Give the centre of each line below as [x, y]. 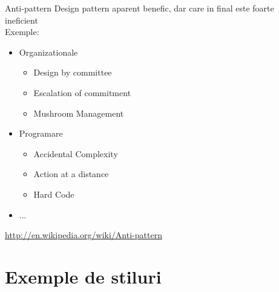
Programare [41, 133]
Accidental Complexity [76, 153]
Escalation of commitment [82, 92]
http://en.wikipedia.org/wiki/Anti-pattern [84, 235]
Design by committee [73, 72]
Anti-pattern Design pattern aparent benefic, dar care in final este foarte [139, 8]
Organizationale [48, 52]
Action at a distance [71, 174]
